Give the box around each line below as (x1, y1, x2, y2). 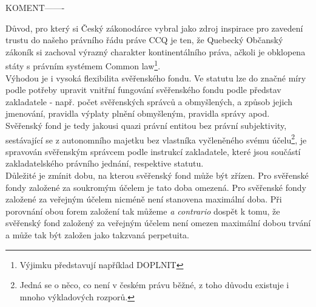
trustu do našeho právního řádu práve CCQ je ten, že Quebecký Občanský (5, 33, 283, 46)
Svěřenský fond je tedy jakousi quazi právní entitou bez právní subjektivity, (5, 119, 287, 131)
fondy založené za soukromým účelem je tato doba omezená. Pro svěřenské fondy (5, 181, 306, 193)
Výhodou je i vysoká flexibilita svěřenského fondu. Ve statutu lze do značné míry (5, 71, 306, 84)
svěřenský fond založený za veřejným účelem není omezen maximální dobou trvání (5, 216, 311, 229)
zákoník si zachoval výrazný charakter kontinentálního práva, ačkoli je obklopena (5, 45, 306, 58)
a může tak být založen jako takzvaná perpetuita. (5, 229, 189, 241)
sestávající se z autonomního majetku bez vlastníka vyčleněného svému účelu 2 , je (5, 131, 307, 146)
